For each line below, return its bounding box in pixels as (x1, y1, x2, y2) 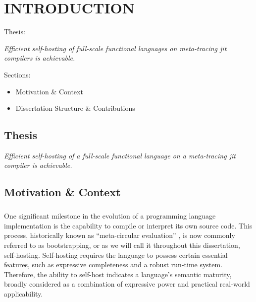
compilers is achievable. (4, 53, 75, 63)
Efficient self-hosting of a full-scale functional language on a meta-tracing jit (4, 150, 236, 160)
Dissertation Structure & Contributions (15, 103, 135, 113)
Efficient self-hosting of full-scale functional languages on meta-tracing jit (4, 43, 227, 53)
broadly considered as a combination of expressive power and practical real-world (4, 279, 250, 289)
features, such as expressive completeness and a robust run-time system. (4, 259, 223, 270)
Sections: (4, 69, 31, 79)
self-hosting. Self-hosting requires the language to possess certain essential (4, 249, 228, 260)
